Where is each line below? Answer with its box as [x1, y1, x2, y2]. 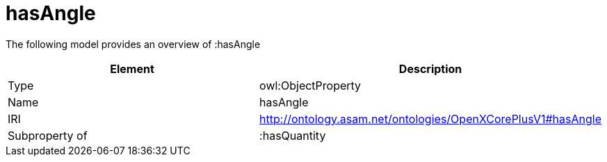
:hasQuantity [259, 128, 326, 143]
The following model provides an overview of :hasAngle [6, 38, 261, 50]
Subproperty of [8, 128, 88, 143]
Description [398, 61, 462, 76]
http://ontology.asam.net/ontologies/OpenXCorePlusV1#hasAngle [259, 111, 601, 126]
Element [110, 61, 154, 76]
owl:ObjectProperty [259, 78, 362, 92]
